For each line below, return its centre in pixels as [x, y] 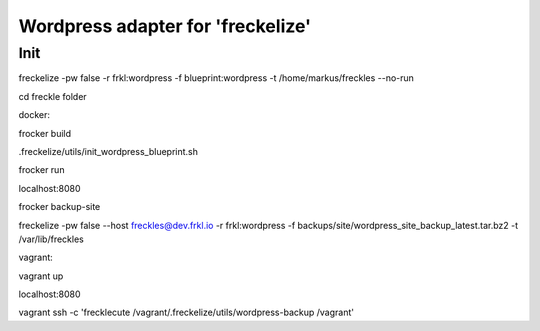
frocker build [45, 133]
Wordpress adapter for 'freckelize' [165, 26]
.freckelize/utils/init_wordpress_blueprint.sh [108, 151]
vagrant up [41, 276]
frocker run [41, 170]
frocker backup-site [59, 207]
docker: [34, 115]
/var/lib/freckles [51, 239]
